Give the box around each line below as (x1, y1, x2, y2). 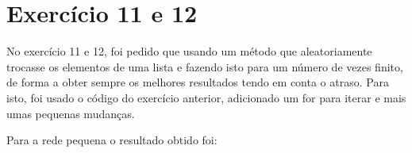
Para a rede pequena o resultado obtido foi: (6, 132, 218, 148)
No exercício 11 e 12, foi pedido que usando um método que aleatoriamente (6, 43, 372, 59)
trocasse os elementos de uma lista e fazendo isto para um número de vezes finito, (6, 58, 403, 75)
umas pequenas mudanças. (6, 105, 135, 121)
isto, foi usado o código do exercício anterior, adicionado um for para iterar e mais (6, 89, 406, 105)
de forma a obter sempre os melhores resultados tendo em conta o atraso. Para (6, 74, 389, 90)
